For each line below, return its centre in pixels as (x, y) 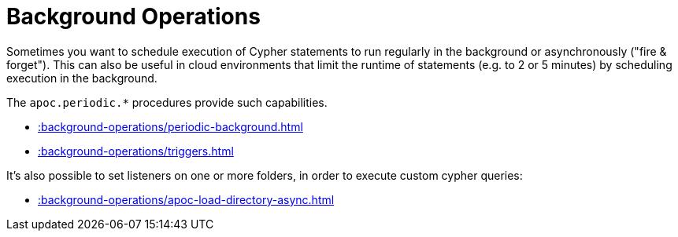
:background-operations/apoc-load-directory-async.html (186, 199)
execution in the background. (82, 78)
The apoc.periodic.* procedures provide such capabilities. (167, 102)
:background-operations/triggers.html (136, 151)
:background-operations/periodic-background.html (170, 126)
